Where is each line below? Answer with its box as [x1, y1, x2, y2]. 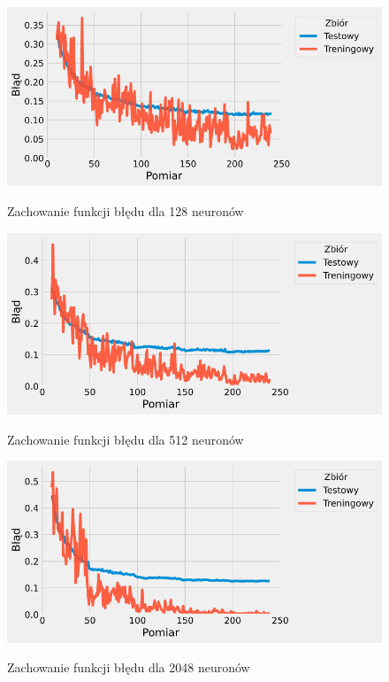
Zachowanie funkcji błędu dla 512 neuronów [7, 430, 244, 448]
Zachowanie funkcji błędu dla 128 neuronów [7, 202, 244, 220]
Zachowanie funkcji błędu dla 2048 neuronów [7, 658, 250, 677]
